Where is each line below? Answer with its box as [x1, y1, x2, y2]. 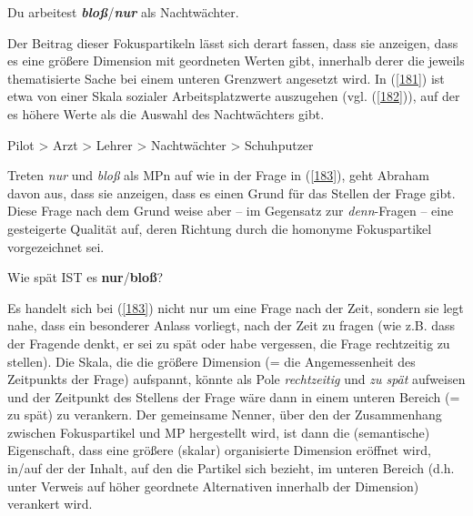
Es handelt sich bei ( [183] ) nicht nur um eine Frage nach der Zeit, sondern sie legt [7, 298, 464, 317]
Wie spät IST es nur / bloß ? [7, 268, 164, 287]
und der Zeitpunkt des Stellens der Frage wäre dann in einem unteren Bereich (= [7, 387, 460, 406]
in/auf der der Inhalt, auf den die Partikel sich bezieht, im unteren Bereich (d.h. [7, 459, 455, 478]
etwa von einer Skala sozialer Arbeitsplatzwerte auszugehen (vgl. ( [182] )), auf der [7, 86, 460, 106]
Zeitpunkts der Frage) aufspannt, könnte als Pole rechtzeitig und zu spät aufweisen [7, 369, 466, 389]
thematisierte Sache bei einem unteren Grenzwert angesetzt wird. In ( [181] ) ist [7, 68, 445, 87]
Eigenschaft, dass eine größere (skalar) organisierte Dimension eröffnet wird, [7, 440, 431, 460]
